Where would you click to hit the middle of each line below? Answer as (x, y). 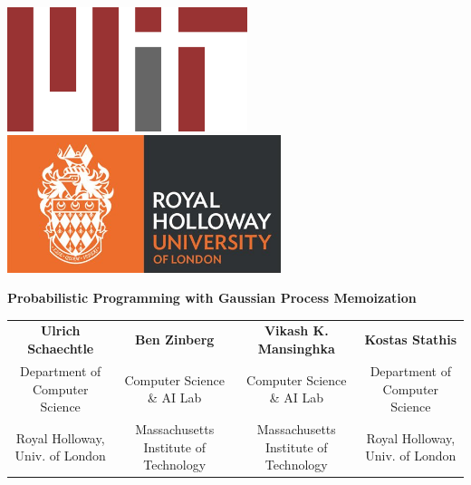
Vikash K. (296, 330)
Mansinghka (296, 349)
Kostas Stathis (411, 339)
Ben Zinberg (174, 339)
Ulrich (60, 330)
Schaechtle (61, 349)
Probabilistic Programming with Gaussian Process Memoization (212, 298)
